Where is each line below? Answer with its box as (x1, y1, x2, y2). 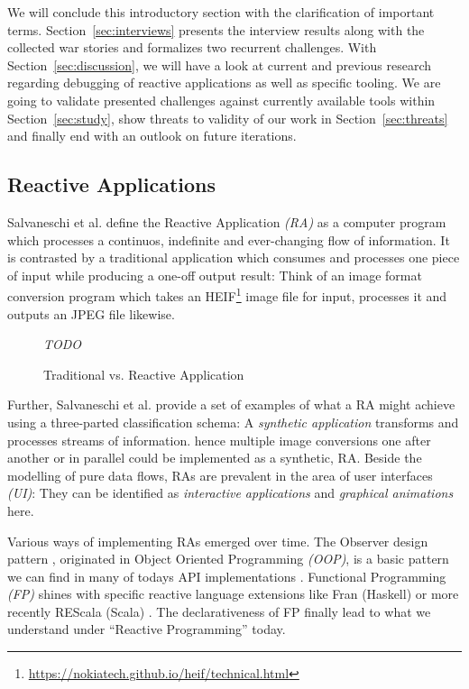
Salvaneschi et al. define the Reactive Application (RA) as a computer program (7, 212, 446, 231)
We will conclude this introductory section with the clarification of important (7, 3, 435, 21)
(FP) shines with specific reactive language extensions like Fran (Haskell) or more (7, 584, 459, 603)
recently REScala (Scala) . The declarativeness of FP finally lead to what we (7, 602, 431, 620)
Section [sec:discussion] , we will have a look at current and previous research (7, 55, 432, 74)
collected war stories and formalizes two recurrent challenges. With (7, 38, 377, 57)
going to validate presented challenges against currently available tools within (7, 90, 436, 109)
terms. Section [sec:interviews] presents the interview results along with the (7, 20, 425, 39)
